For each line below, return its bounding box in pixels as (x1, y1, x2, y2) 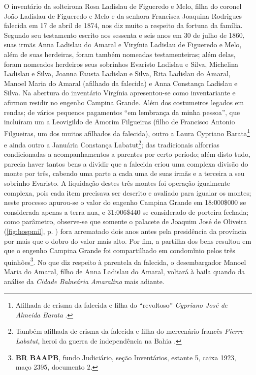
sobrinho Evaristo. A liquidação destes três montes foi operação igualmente (4, 178, 230, 188)
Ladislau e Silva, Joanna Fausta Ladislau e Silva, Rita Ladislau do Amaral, (4, 68, 231, 79)
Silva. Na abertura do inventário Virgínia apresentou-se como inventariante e (4, 87, 236, 98)
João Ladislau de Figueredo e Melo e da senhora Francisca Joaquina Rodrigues (4, 10, 242, 21)
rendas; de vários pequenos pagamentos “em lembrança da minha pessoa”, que (4, 107, 240, 117)
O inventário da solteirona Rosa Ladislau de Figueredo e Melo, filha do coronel (4, 1, 242, 11)
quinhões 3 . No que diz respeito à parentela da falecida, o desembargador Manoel (4, 255, 246, 267)
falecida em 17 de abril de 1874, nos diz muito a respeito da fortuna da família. (4, 20, 243, 30)
